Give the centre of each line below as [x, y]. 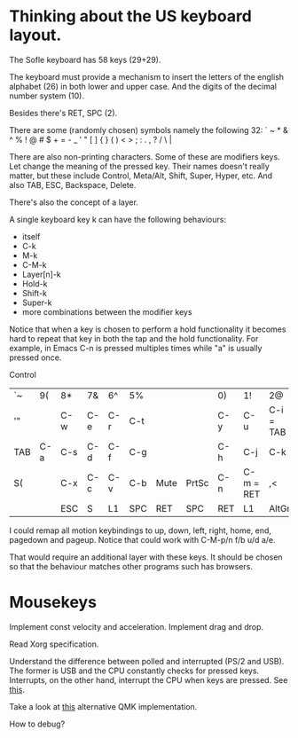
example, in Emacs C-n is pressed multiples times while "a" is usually [136, 348]
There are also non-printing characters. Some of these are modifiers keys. [145, 156]
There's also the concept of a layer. [74, 202]
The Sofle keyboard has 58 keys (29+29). [85, 59]
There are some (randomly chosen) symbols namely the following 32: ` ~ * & [149, 130]
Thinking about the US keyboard [131, 16]
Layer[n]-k [42, 274]
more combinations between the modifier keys [107, 311]
